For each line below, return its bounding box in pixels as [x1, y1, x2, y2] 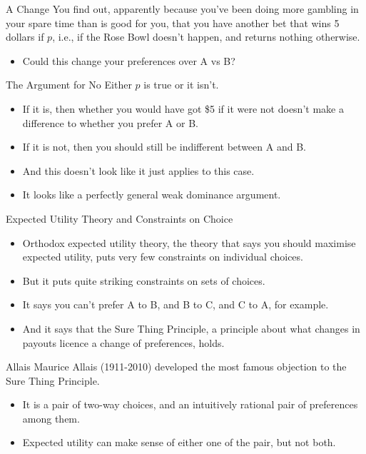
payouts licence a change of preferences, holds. [22, 335, 225, 350]
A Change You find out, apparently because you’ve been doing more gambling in [6, 1, 359, 16]
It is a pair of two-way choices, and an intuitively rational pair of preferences [22, 397, 358, 412]
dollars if [6, 29, 44, 44]
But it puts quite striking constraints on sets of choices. [22, 273, 265, 288]
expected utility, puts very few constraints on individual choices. [22, 249, 303, 264]
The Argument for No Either [6, 77, 132, 92]
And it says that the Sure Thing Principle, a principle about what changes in [22, 321, 360, 336]
